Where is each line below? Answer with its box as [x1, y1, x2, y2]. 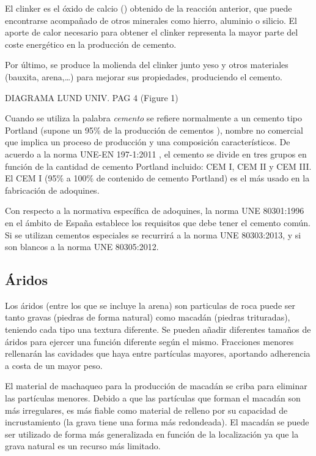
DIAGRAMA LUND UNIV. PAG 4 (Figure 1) [5, 91, 178, 104]
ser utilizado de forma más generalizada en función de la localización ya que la [5, 427, 299, 440]
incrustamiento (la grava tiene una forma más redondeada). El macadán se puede [5, 416, 309, 428]
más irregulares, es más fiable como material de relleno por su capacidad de [5, 403, 288, 416]
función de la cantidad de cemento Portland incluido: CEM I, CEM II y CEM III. [5, 159, 312, 172]
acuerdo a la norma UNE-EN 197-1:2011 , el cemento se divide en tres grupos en [5, 147, 307, 160]
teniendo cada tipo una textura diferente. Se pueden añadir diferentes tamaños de [5, 323, 311, 336]
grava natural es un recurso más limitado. [5, 439, 161, 452]
